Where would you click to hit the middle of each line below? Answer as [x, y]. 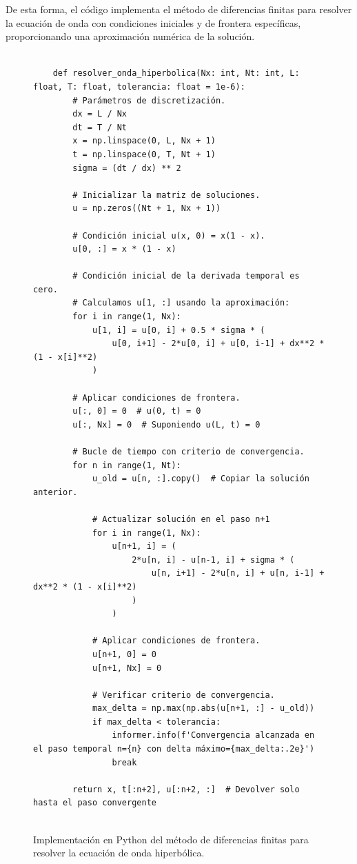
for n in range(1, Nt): [127, 465]
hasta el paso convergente [95, 803]
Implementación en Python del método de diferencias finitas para [171, 839]
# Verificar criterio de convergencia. [183, 695]
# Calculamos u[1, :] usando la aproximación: [181, 303]
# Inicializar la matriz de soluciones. [166, 195]
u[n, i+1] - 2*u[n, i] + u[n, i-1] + [238, 573]
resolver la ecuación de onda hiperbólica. [119, 853]
